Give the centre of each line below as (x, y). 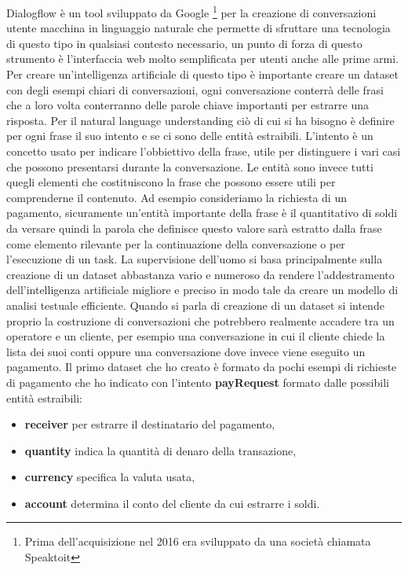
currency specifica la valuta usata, (110, 477)
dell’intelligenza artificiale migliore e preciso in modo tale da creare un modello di (202, 290)
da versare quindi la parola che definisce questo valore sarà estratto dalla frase (194, 228)
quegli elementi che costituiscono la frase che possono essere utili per (171, 182)
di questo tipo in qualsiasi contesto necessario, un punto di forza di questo (184, 43)
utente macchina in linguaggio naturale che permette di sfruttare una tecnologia (199, 28)
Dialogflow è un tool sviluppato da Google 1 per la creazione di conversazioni (191, 11)
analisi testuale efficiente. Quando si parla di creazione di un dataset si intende (195, 305)
